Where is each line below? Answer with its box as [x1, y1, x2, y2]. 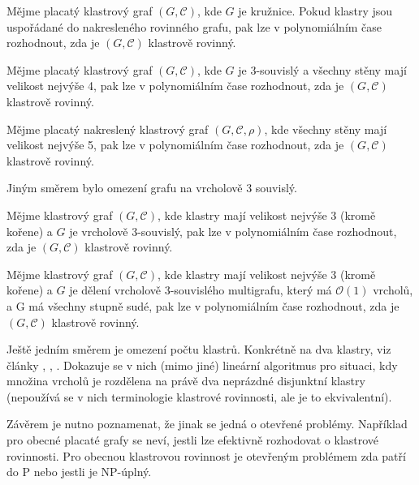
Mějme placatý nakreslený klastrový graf [6, 120, 209, 137]
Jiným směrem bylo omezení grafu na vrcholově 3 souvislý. [6, 179, 297, 196]
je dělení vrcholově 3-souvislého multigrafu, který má [69, 281, 332, 298]
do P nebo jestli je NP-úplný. [6, 463, 152, 480]
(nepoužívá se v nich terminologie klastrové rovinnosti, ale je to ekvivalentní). [6, 388, 392, 405]
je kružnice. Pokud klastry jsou [238, 2, 393, 19]
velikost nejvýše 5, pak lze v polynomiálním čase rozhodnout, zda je [6, 136, 344, 153]
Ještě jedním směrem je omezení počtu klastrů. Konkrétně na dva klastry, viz [6, 341, 391, 358]
